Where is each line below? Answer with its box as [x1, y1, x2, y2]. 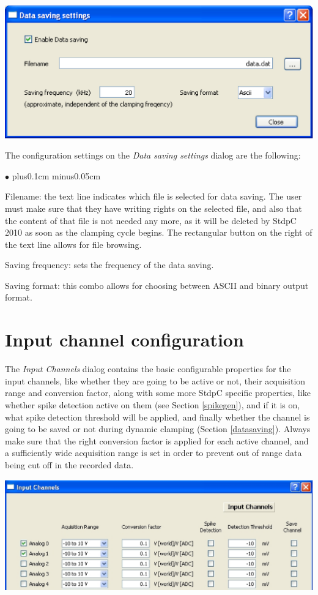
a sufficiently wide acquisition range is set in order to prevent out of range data [5, 446, 302, 459]
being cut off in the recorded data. [5, 458, 134, 471]
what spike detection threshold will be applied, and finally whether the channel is [5, 410, 310, 423]
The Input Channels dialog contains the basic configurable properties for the [5, 362, 291, 375]
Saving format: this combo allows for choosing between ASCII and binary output [5, 279, 309, 291]
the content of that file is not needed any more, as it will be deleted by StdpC [5, 214, 297, 226]
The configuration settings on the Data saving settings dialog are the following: [5, 149, 301, 162]
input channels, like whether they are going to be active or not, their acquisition [5, 374, 306, 387]
